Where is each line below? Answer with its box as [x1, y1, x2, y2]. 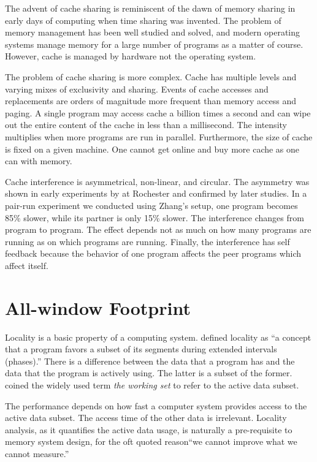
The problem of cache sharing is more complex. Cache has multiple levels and [5, 70, 297, 83]
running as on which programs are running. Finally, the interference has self [5, 235, 290, 248]
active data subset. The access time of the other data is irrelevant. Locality [5, 411, 287, 424]
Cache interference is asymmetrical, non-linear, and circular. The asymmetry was [5, 175, 310, 187]
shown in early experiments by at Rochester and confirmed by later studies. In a [5, 187, 307, 200]
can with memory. [5, 154, 72, 167]
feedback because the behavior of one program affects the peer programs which [5, 247, 302, 260]
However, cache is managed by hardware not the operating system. [5, 50, 256, 62]
